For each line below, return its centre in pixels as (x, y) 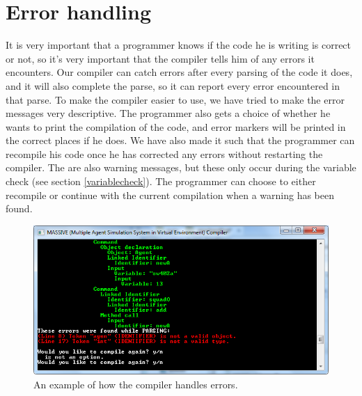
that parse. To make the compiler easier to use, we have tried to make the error (175, 99)
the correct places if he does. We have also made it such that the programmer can (180, 140)
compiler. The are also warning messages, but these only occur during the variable (181, 167)
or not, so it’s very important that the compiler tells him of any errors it (160, 58)
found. (19, 208)
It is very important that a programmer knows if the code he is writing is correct (179, 45)
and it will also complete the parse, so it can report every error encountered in (173, 85)
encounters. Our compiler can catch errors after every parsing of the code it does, (179, 72)
